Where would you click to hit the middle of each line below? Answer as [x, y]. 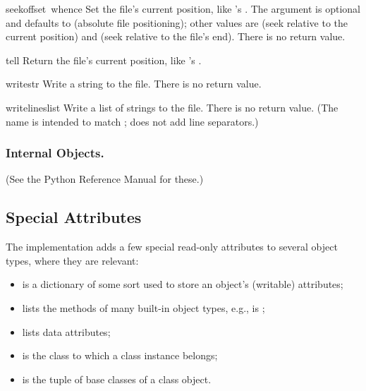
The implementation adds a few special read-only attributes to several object [172, 247]
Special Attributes [74, 217]
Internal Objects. [55, 153]
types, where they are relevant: [72, 260]
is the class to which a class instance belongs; [120, 355]
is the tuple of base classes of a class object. [117, 379]
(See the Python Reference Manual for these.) [105, 179]
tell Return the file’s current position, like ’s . [104, 60]
